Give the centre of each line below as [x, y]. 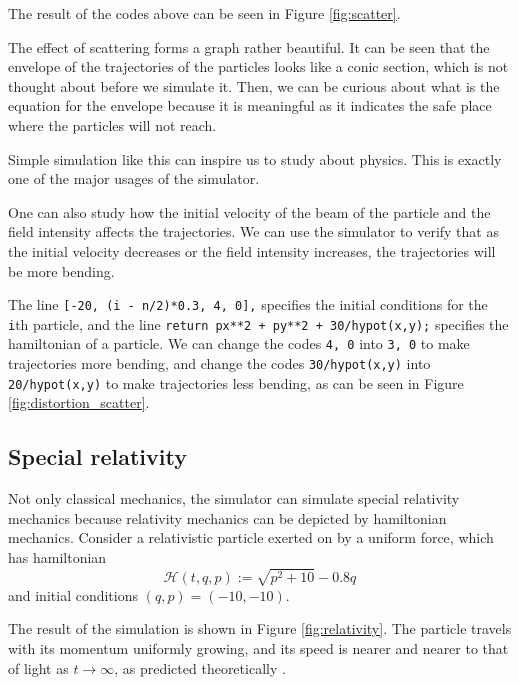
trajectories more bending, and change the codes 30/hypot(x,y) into [219, 363]
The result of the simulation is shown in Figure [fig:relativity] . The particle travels [260, 628]
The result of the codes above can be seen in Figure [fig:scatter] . [204, 13]
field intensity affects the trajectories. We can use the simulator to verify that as [253, 231]
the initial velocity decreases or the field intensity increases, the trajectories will [252, 250]
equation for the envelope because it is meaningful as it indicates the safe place [250, 105]
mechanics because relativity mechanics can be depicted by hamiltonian [227, 517]
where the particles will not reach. [112, 124]
